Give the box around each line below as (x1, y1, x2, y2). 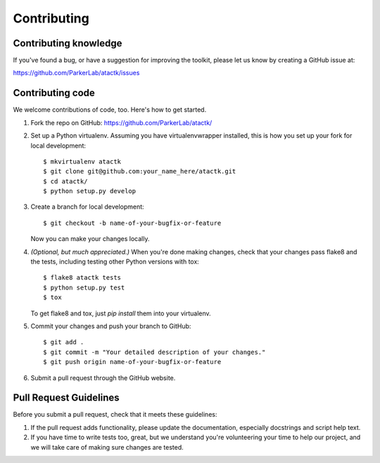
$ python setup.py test (43, 283, 125, 292)
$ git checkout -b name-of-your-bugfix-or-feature (43, 219, 222, 227)
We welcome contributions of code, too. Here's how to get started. (13, 105, 207, 114)
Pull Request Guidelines (13, 392, 120, 404)
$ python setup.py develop (43, 187, 137, 195)
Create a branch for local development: (30, 202, 144, 211)
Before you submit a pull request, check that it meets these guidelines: (13, 410, 217, 419)
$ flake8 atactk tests (43, 274, 122, 282)
